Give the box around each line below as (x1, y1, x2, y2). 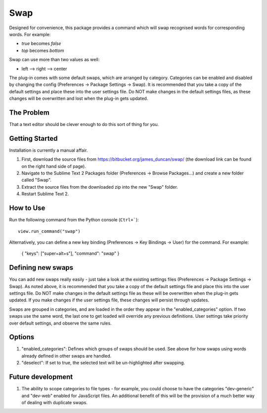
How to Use (9, 204, 45, 212)
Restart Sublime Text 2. (21, 191, 69, 197)
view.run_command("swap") (18, 228, 81, 234)
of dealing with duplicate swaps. (21, 399, 88, 405)
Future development (9, 373, 73, 381)
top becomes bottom (21, 47, 64, 53)
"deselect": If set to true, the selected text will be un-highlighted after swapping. (21, 360, 185, 366)
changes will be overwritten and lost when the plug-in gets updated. (9, 95, 148, 101)
